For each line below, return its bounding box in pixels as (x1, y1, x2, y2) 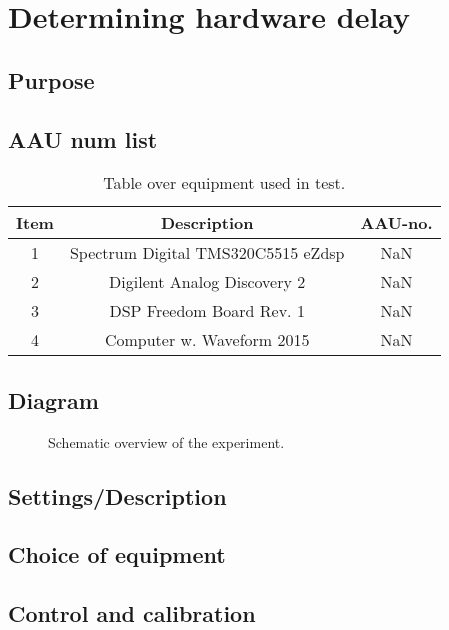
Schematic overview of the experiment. (48, 431, 285, 452)
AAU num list (8, 123, 158, 154)
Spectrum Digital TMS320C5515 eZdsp (69, 241, 345, 265)
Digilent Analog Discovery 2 (109, 270, 306, 294)
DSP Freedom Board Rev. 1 (109, 299, 305, 323)
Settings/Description (8, 480, 227, 511)
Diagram (8, 384, 99, 415)
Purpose (8, 64, 95, 95)
